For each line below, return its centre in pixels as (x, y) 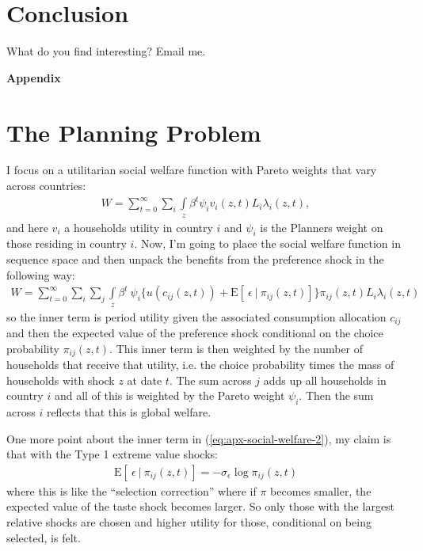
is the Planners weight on (322, 227)
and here (27, 227)
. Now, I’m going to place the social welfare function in (267, 243)
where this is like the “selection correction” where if (131, 490)
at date (145, 380)
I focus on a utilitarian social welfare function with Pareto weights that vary (192, 170)
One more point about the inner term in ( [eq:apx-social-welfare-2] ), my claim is (199, 438)
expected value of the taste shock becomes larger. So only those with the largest (201, 506)
